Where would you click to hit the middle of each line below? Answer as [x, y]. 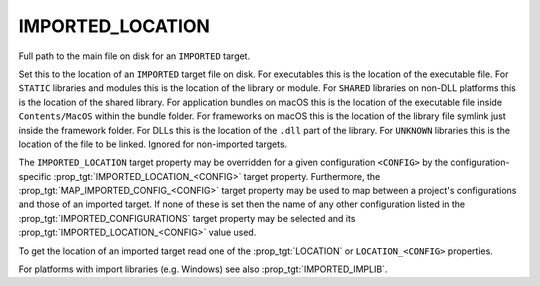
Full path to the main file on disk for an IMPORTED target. [134, 56]
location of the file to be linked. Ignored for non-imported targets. [153, 144]
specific [35, 176]
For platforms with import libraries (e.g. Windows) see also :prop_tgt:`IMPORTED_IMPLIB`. [203, 269]
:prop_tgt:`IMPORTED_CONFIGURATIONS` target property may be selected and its [187, 218]
